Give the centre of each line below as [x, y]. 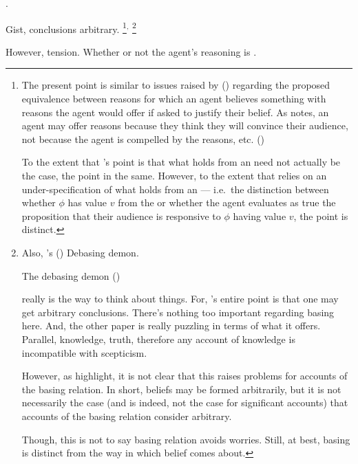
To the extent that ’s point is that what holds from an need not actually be [181, 162]
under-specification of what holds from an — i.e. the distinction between [175, 189]
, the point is [321, 216]
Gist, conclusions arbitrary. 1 [66, 27]
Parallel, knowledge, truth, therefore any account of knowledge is [158, 339]
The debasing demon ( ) [71, 275]
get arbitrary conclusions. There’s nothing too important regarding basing [178, 312]
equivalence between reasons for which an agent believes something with [174, 99]
